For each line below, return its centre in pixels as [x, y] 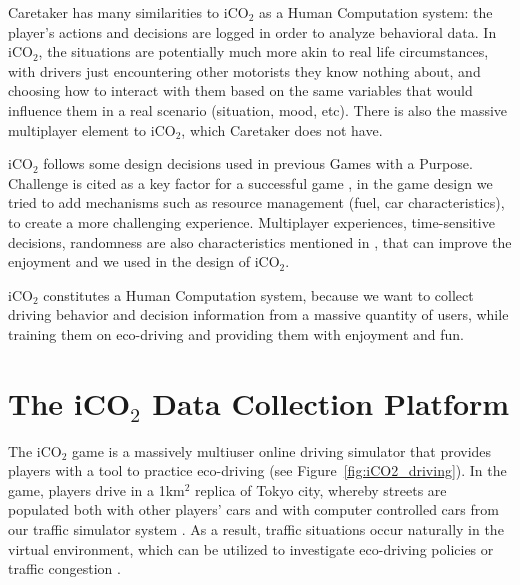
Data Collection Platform [331, 402]
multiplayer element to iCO [92, 129]
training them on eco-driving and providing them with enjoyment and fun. [236, 333]
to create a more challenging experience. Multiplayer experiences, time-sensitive [251, 221]
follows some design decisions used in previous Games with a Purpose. [258, 163]
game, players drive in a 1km [96, 489]
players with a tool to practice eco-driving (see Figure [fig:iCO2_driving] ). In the [257, 470]
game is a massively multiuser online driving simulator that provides [282, 450]
